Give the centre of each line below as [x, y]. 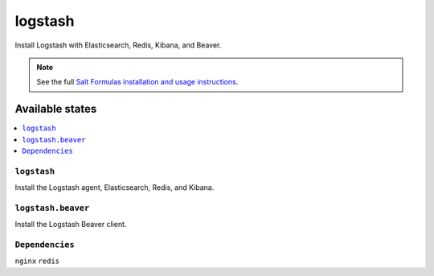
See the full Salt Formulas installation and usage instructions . [137, 82]
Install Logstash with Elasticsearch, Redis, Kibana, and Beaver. [118, 45]
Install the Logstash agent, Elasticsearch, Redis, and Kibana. [115, 187]
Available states [56, 109]
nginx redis [37, 261]
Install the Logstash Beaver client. [71, 225]
